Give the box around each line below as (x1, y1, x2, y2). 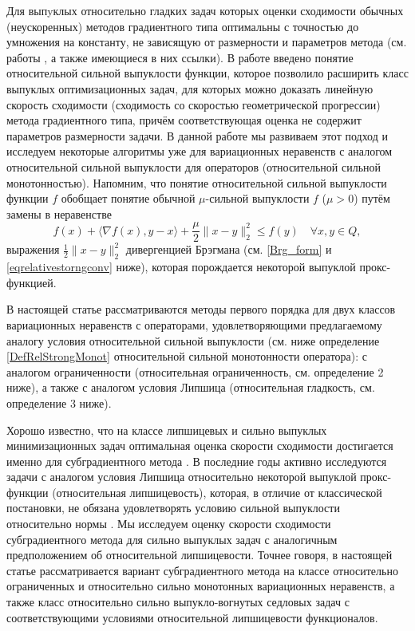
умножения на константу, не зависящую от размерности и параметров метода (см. (6, 34, 407, 50)
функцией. (6, 274, 57, 290)
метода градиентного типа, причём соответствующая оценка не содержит (6, 112, 362, 128)
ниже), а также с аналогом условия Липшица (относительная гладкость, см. (6, 379, 375, 396)
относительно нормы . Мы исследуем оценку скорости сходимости (6, 515, 331, 532)
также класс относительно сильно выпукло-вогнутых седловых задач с (6, 594, 350, 610)
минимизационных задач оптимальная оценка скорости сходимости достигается (6, 437, 393, 454)
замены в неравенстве (6, 205, 112, 222)
